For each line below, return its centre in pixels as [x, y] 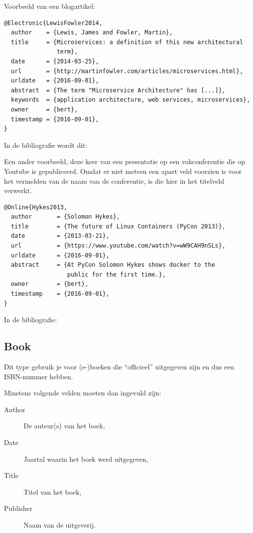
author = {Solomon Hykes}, [66, 217]
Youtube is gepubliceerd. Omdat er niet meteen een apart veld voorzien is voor [123, 171]
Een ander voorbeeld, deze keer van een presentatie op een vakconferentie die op [125, 161]
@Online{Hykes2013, [36, 207]
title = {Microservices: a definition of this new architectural [127, 42]
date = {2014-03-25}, [55, 61]
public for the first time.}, [116, 274]
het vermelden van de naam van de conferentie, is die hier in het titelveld [114, 181]
